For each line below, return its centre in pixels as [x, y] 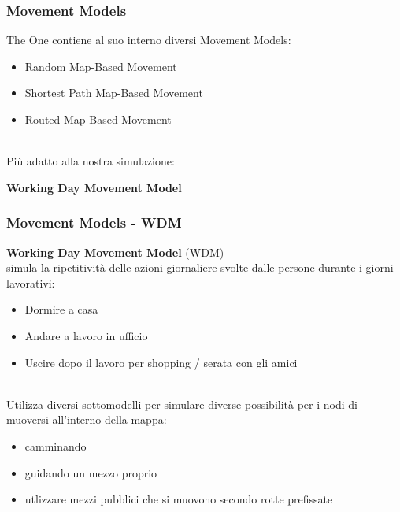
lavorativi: [31, 282]
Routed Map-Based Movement [98, 119]
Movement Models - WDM [94, 223]
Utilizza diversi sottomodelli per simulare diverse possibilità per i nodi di [182, 404]
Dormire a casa [61, 309]
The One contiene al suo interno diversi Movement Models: [149, 40]
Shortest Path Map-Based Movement [114, 93]
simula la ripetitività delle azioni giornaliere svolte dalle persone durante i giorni [200, 267]
